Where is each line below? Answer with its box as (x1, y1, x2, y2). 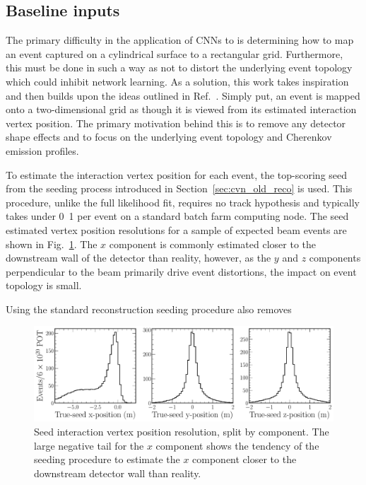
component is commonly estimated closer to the (109, 236, 317, 251)
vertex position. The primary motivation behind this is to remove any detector (6, 115, 346, 130)
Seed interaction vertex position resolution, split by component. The (34, 424, 329, 439)
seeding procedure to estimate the (34, 452, 180, 467)
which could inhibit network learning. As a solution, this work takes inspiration (6, 74, 349, 88)
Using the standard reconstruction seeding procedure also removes (6, 301, 292, 316)
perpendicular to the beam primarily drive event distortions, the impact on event (6, 264, 357, 279)
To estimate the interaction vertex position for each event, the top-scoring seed (6, 167, 348, 182)
